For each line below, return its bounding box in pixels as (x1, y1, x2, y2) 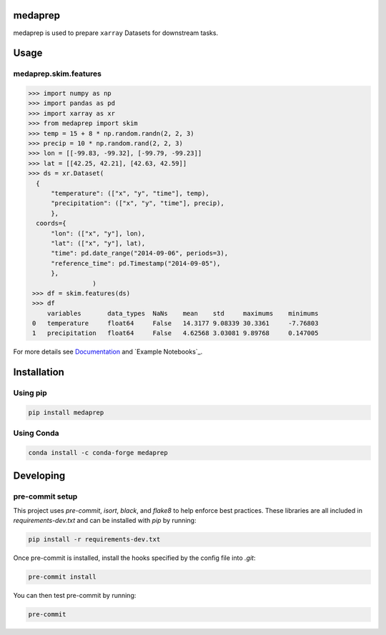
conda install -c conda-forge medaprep (28, 449, 168, 457)
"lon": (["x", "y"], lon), (51, 229, 146, 237)
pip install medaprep (28, 409, 104, 416)
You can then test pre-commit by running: (13, 591, 137, 600)
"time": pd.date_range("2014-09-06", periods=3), (51, 249, 229, 257)
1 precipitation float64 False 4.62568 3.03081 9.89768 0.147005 (32, 329, 319, 337)
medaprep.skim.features (13, 69, 102, 79)
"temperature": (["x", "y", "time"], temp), (51, 189, 210, 197)
